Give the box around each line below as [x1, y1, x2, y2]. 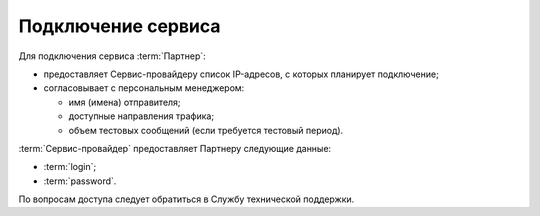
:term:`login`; [43, 161, 97, 173]
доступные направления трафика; [68, 110, 215, 122]
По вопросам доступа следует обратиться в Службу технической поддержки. [18, 193, 355, 205]
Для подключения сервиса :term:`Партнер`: [18, 50, 207, 62]
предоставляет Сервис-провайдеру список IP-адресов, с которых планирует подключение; [43, 68, 439, 80]
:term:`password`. [43, 175, 117, 187]
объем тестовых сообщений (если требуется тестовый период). [68, 124, 344, 136]
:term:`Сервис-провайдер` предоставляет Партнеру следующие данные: [18, 142, 332, 154]
